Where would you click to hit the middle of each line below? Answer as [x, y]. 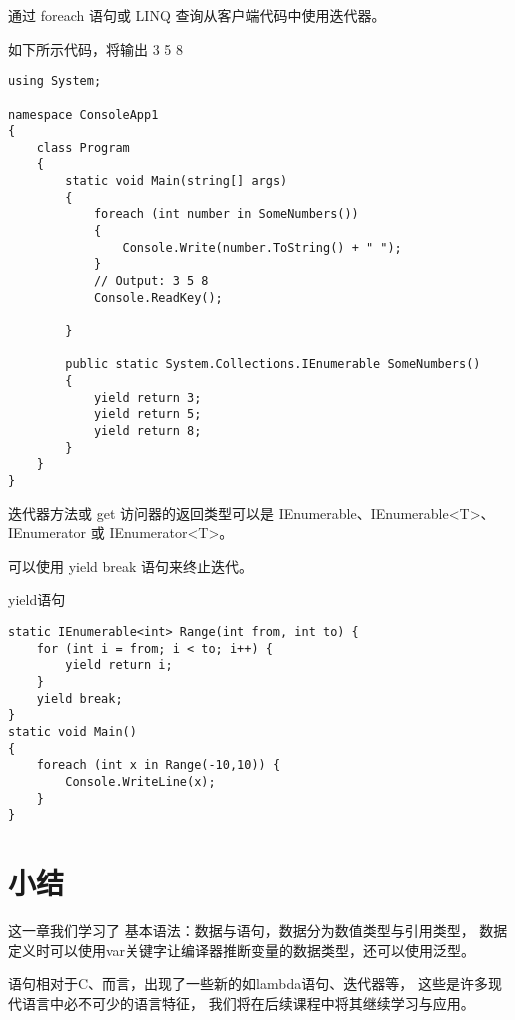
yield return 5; [147, 414]
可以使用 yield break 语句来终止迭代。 [131, 565]
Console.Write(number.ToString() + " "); [262, 247]
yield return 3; [147, 397]
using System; [55, 81]
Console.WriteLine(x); [140, 781]
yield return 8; [147, 430]
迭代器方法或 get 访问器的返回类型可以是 [141, 512]
